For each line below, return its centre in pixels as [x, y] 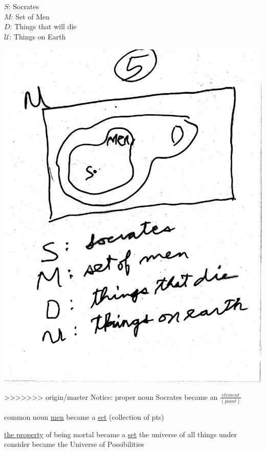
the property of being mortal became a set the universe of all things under [121, 434]
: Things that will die [43, 26]
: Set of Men [30, 16]
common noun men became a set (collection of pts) [84, 417]
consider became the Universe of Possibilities [74, 444]
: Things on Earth [38, 36]
